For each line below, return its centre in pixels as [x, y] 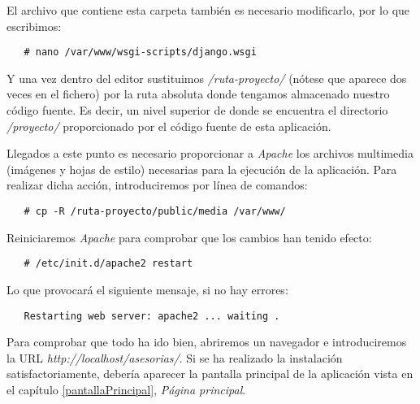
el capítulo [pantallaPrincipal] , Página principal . [126, 389]
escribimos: [34, 26]
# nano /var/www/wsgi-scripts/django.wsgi [140, 52]
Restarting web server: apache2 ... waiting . [152, 316]
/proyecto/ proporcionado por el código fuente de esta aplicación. [169, 126]
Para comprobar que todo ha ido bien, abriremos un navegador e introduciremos [207, 342]
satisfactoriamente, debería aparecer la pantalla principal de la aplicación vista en [210, 374]
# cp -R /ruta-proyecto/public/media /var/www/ [155, 211]
